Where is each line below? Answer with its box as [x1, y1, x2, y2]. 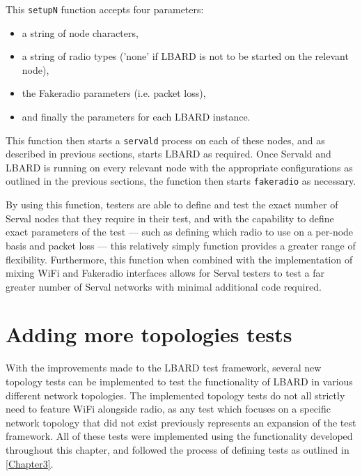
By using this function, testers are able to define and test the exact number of [6, 197, 338, 212]
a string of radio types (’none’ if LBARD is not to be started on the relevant [22, 49, 349, 63]
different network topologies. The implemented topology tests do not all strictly [6, 387, 345, 402]
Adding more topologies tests [6, 320, 292, 348]
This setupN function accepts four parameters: [6, 2, 204, 16]
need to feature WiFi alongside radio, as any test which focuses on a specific [6, 401, 331, 416]
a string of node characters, [22, 25, 139, 40]
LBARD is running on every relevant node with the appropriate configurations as [6, 160, 353, 174]
